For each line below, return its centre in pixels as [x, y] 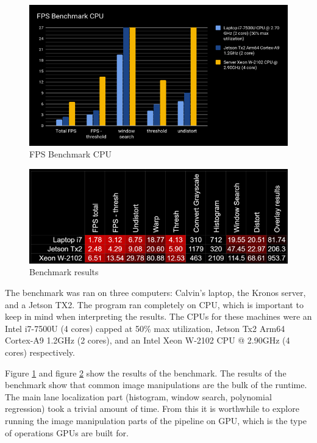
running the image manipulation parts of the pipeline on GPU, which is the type [156, 420]
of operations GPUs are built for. [67, 432]
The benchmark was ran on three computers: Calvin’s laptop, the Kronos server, [155, 292]
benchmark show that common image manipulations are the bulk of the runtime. [156, 385]
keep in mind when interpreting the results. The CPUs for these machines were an [158, 316]
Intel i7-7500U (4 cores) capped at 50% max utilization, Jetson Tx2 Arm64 [145, 328]
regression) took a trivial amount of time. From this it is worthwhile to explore [152, 409]
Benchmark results [64, 272]
